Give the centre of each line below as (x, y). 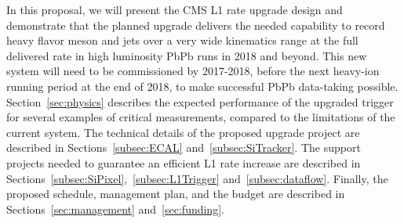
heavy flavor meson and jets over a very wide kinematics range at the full (182, 40)
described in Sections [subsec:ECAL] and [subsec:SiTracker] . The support (184, 147)
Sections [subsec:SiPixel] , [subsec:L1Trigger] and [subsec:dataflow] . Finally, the (197, 178)
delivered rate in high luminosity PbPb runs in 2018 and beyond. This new (187, 55)
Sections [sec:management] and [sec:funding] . (115, 209)
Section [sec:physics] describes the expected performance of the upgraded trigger (200, 101)
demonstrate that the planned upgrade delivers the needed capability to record (196, 25)
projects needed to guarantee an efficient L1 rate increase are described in (184, 162)
